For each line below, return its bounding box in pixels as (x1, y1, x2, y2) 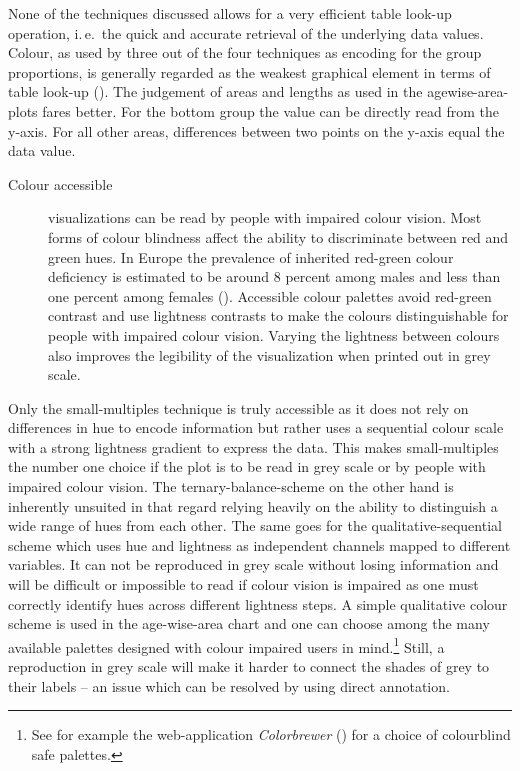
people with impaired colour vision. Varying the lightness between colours (48, 324, 500, 345)
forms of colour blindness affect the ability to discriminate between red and (48, 226, 509, 247)
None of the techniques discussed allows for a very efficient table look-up (8, 3, 452, 23)
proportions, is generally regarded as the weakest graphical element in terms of (8, 61, 491, 82)
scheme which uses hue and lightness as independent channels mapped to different (8, 534, 511, 555)
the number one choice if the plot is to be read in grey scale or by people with (8, 456, 486, 477)
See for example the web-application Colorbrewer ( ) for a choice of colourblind (31, 724, 511, 745)
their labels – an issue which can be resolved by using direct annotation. (8, 675, 450, 696)
